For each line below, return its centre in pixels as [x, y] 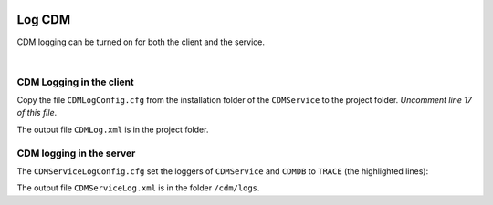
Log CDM [44, 20]
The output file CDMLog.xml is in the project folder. [113, 129]
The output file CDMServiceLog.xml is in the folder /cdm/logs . [138, 188]
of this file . [37, 113]
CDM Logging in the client [75, 82]
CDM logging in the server [76, 153]
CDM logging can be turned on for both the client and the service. [141, 42]
